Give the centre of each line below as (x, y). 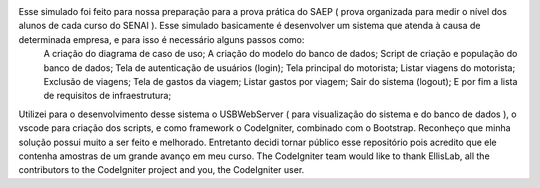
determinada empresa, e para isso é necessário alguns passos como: (161, 39)
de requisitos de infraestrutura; (107, 96)
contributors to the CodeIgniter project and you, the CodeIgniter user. (161, 170)
